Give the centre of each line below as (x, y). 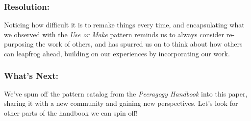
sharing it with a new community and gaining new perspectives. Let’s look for (121, 103)
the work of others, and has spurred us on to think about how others (139, 44)
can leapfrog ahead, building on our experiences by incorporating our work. (117, 53)
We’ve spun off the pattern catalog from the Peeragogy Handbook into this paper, (126, 93)
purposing (19, 44)
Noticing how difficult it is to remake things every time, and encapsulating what (124, 25)
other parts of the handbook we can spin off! (71, 113)
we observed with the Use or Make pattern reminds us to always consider (114, 34)
